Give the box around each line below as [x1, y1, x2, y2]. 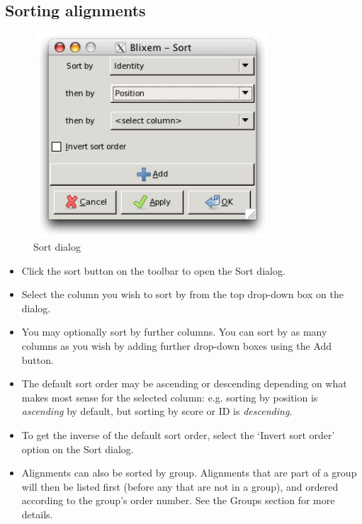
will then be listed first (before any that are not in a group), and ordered [21, 479, 339, 494]
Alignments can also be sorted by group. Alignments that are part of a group [21, 465, 357, 480]
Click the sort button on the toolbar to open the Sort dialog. [21, 263, 285, 278]
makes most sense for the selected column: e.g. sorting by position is [21, 389, 318, 404]
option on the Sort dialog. [21, 441, 134, 456]
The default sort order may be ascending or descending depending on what [21, 376, 347, 391]
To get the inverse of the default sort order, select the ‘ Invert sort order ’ [21, 428, 335, 443]
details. [21, 507, 53, 522]
